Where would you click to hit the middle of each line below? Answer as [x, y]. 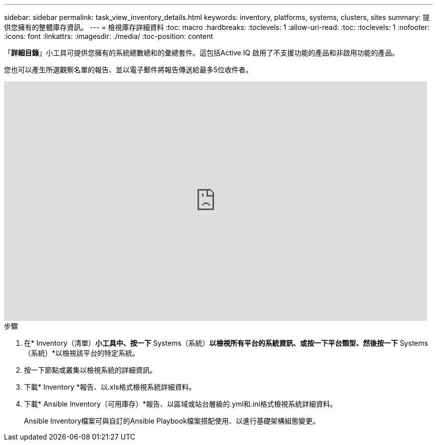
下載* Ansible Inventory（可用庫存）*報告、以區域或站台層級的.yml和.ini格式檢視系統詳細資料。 [181, 404]
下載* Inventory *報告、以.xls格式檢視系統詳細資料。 [110, 387]
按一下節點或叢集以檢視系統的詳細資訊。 [90, 370]
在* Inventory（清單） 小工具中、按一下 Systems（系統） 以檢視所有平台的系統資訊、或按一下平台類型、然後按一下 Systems [226, 343]
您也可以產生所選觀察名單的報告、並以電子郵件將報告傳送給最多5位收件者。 [128, 70]
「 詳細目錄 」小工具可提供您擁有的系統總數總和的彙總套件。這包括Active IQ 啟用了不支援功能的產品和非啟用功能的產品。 [202, 53]
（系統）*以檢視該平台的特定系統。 [82, 353]
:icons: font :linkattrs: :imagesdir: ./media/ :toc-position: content [109, 36]
